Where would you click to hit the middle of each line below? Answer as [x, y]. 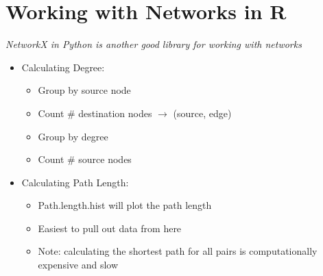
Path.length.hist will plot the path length [125, 205]
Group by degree [73, 136]
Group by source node [84, 90]
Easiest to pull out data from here [110, 228]
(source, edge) [202, 113]
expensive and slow [78, 265]
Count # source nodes [85, 159]
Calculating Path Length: [75, 182]
